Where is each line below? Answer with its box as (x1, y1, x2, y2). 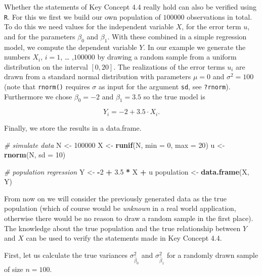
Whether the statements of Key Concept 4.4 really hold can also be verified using (4, 2, 256, 12)
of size (4, 263, 23, 274)
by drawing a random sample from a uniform (97, 51, 237, 62)
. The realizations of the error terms (113, 61, 225, 72)
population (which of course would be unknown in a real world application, (4, 203, 236, 213)
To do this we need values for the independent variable (4, 21, 174, 32)
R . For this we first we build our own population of (4, 11, 161, 22)
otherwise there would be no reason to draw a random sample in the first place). (4, 213, 253, 224)
